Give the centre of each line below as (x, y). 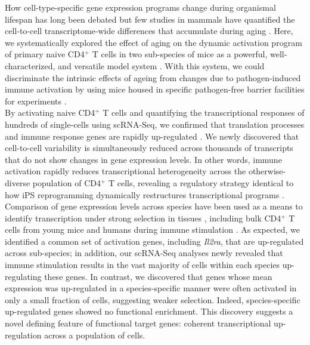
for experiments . (36, 101)
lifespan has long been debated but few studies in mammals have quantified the (150, 19)
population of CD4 (66, 182)
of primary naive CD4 (45, 54)
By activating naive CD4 (50, 113)
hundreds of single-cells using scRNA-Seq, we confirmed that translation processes (155, 124)
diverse (18, 182)
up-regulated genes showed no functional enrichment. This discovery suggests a (149, 311)
